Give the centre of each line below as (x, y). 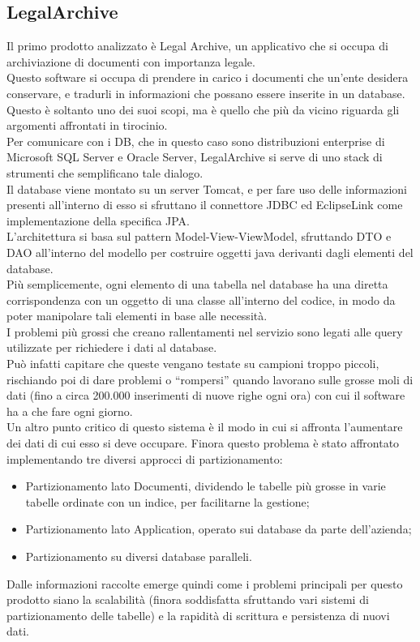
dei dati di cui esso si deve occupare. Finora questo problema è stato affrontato (203, 443)
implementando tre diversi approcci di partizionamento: (145, 458)
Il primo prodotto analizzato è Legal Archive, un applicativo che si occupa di (197, 46)
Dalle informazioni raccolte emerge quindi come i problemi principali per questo (205, 583)
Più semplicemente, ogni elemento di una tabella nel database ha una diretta (197, 284)
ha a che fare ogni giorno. (70, 411)
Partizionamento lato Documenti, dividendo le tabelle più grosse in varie (206, 486)
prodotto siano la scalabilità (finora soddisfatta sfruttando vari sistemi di (188, 599)
